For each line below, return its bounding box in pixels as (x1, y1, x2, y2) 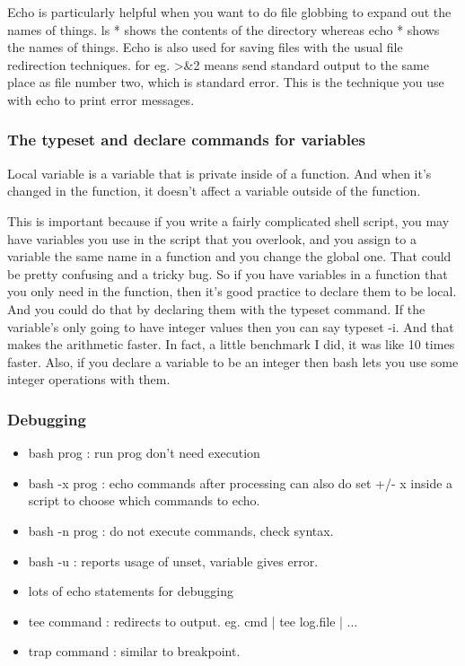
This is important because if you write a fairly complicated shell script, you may (7, 211, 450, 230)
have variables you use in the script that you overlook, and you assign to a (7, 229, 417, 248)
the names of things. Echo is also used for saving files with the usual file (7, 38, 403, 57)
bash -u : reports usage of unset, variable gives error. (28, 551, 319, 570)
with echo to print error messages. (7, 90, 195, 109)
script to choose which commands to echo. (28, 491, 260, 510)
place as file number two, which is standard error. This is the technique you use (7, 73, 444, 92)
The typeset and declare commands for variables (7, 128, 366, 151)
